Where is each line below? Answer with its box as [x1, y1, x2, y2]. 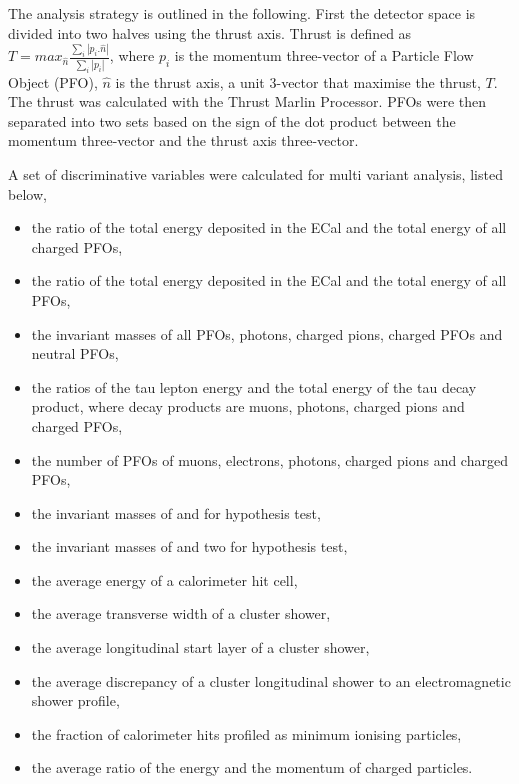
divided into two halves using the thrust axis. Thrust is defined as [8, 22, 412, 43]
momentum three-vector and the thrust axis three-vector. [8, 130, 359, 151]
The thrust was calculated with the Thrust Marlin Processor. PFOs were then [8, 91, 487, 112]
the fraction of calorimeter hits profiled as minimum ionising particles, [31, 723, 462, 744]
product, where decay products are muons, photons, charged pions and [31, 396, 465, 417]
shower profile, [31, 690, 120, 711]
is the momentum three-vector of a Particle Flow [174, 45, 474, 66]
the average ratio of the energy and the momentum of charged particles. [31, 757, 473, 778]
